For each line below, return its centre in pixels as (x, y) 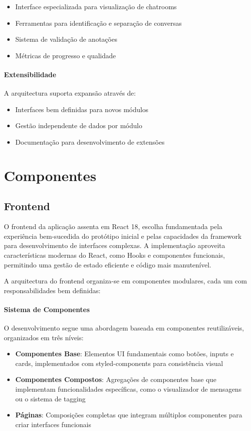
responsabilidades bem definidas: (52, 290)
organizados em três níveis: (44, 337)
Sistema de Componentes (47, 309)
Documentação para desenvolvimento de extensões (90, 141)
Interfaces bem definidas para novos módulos (82, 109)
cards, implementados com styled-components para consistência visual (119, 363)
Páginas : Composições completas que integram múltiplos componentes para (129, 415)
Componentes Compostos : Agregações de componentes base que (116, 379)
